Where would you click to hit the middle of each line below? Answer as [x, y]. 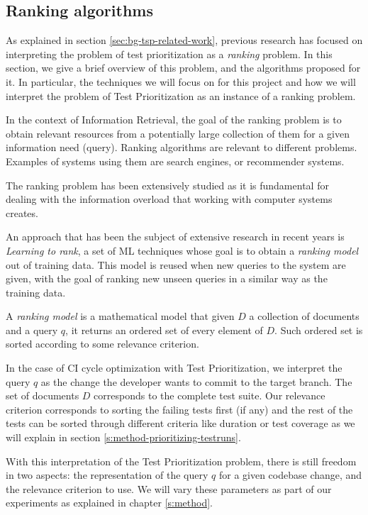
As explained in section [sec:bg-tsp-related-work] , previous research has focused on [184, 40]
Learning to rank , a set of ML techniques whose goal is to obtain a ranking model [182, 250]
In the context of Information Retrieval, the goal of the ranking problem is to [174, 120]
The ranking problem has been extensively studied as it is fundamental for [167, 185]
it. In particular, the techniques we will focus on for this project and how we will [181, 81]
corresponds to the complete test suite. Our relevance [210, 395]
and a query [32, 330]
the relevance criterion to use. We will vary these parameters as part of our [169, 488]
